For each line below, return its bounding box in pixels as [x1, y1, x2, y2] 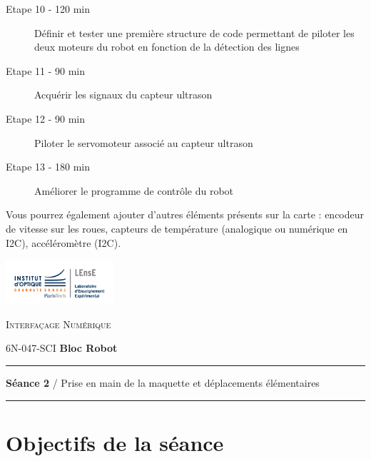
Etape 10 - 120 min [6, 1, 91, 16]
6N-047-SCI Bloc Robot [6, 340, 118, 355]
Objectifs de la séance [6, 427, 224, 457]
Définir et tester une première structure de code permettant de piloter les [34, 25, 355, 40]
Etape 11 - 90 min [6, 63, 86, 78]
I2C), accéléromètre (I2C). [6, 235, 121, 250]
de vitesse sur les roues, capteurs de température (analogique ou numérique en [6, 221, 348, 235]
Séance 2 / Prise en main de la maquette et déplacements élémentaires [6, 375, 320, 390]
